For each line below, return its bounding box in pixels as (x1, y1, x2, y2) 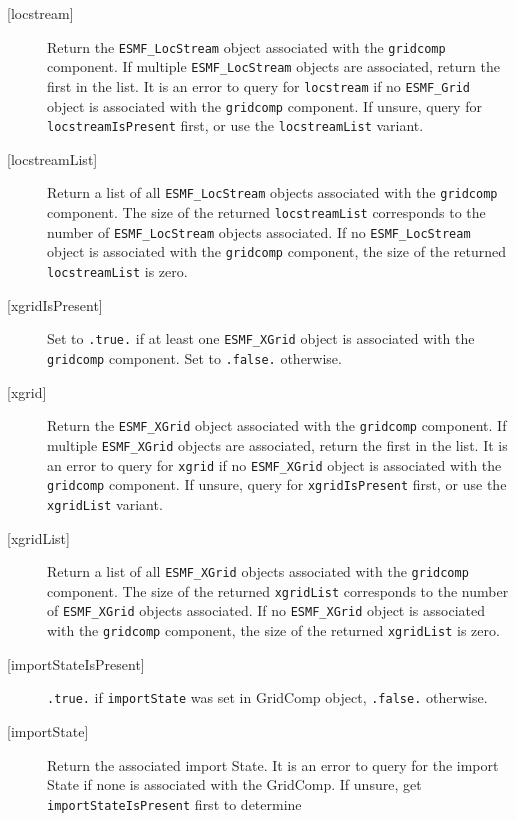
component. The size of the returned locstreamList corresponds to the (47, 202, 486, 223)
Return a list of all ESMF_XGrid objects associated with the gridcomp (47, 561, 469, 582)
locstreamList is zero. (47, 261, 188, 282)
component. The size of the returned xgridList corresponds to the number (47, 580, 509, 601)
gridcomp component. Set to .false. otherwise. (47, 348, 342, 368)
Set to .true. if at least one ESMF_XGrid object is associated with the (47, 328, 475, 349)
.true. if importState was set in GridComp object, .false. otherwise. (47, 687, 488, 708)
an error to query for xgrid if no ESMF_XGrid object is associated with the (47, 454, 502, 475)
